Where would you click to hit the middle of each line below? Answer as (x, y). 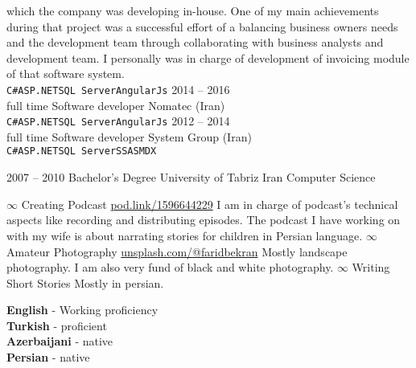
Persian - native (48, 357)
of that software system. (66, 74)
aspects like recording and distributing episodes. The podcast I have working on (204, 220)
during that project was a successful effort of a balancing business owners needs (202, 26)
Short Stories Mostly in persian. (85, 282)
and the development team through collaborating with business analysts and (195, 42)
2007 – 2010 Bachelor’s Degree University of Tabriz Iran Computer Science (191, 177)
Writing (371, 267)
